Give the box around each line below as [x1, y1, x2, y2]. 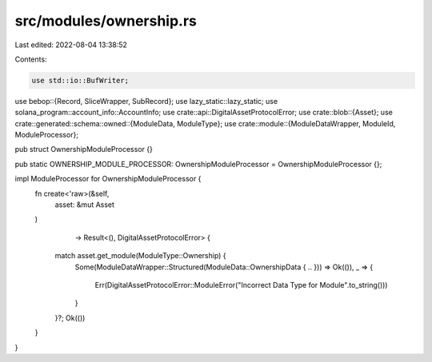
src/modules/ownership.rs [14, 12, 198, 30]
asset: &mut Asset [54, 200, 115, 209]
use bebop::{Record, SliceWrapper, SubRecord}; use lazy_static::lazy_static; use [14, 96, 278, 105]
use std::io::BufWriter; [31, 76, 130, 85]
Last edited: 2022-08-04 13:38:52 [14, 40, 128, 50]
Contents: [14, 54, 47, 64]
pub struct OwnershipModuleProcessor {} [14, 145, 154, 154]
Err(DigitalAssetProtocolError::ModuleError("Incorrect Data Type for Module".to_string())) [94, 280, 388, 289]
